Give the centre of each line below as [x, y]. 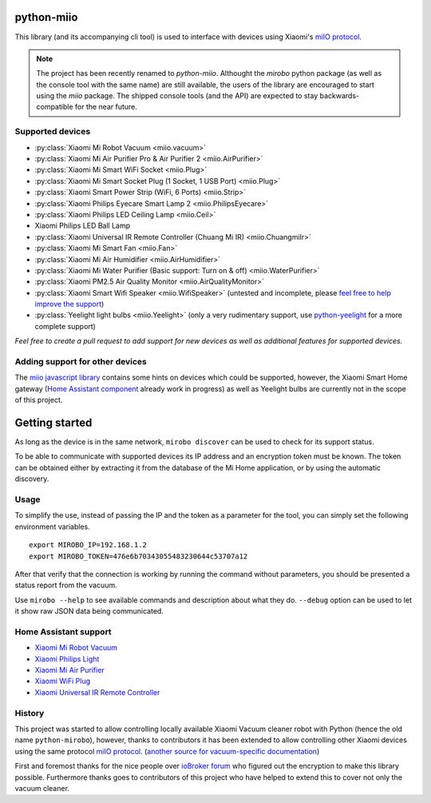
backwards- [339, 96]
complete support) [65, 326]
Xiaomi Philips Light [67, 658]
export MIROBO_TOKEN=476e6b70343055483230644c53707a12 [138, 556]
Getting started [53, 422]
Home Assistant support [63, 631]
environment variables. [53, 527]
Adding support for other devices [81, 362]
